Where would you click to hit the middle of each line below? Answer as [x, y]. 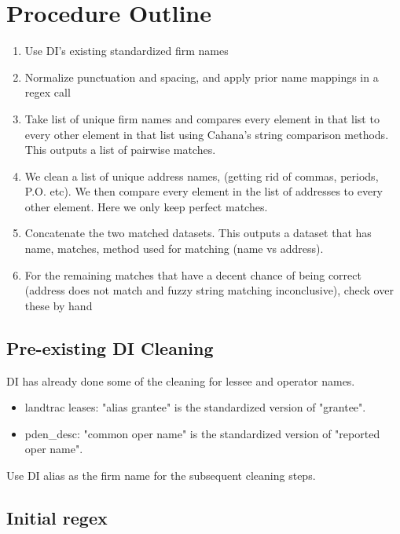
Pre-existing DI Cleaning [110, 347]
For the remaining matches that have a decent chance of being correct [193, 274]
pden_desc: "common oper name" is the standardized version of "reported [202, 433]
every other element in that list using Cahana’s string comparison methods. [207, 134]
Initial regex [57, 518]
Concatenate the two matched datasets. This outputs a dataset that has [198, 233]
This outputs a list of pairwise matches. [120, 150]
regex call [48, 92]
